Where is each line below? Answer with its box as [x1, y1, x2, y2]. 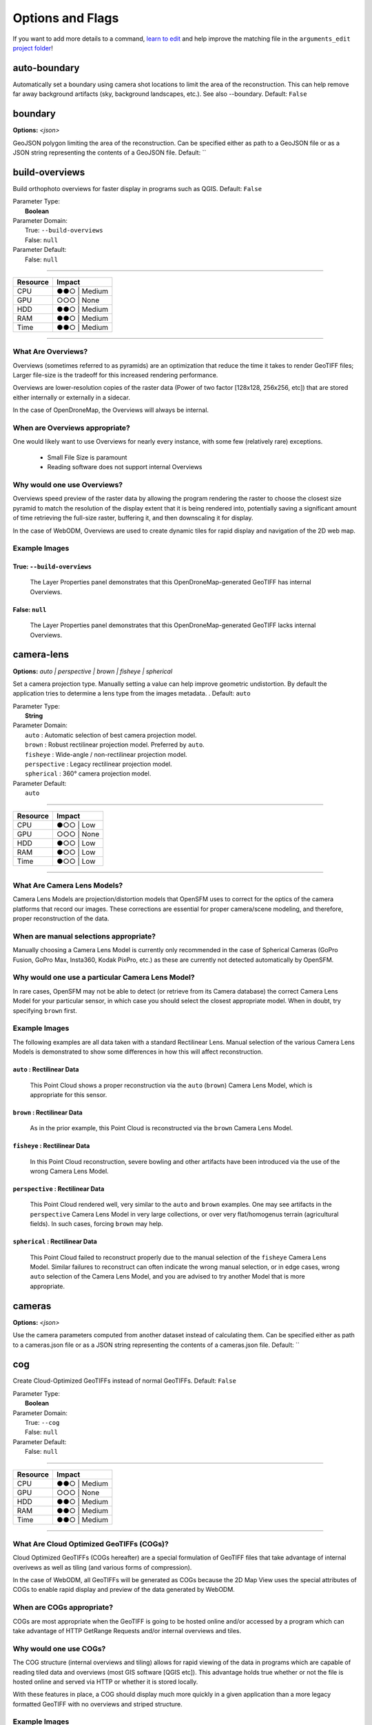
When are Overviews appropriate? [12, 423, 130, 433]
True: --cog [25, 1418, 60, 1426]
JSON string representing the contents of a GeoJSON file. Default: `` [12, 148, 207, 157]
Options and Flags [12, 10, 119, 26]
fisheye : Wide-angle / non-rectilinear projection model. [25, 750, 187, 758]
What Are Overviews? [12, 347, 88, 357]
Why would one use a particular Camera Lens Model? [12, 973, 196, 983]
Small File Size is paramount [47, 453, 127, 462]
